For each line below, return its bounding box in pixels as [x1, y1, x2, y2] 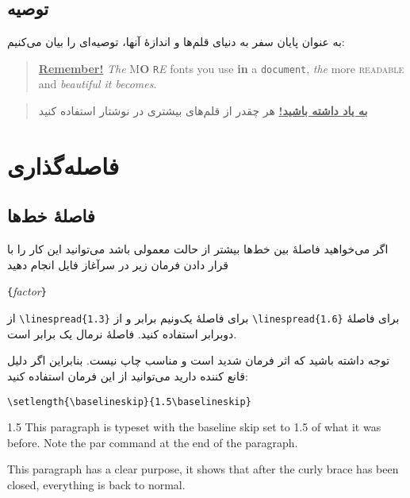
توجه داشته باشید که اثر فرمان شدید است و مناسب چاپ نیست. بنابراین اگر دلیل [7, 352, 390, 369]
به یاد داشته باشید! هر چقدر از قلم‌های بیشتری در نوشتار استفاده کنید [38, 102, 368, 119]
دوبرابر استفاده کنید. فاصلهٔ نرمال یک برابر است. [7, 325, 237, 342]
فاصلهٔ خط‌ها [7, 203, 95, 228]
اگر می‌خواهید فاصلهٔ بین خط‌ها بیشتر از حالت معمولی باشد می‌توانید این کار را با [7, 241, 389, 257]
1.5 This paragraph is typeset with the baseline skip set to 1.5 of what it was [7, 419, 381, 435]
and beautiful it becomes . [38, 75, 157, 92]
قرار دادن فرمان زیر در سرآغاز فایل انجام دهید [7, 256, 228, 272]
